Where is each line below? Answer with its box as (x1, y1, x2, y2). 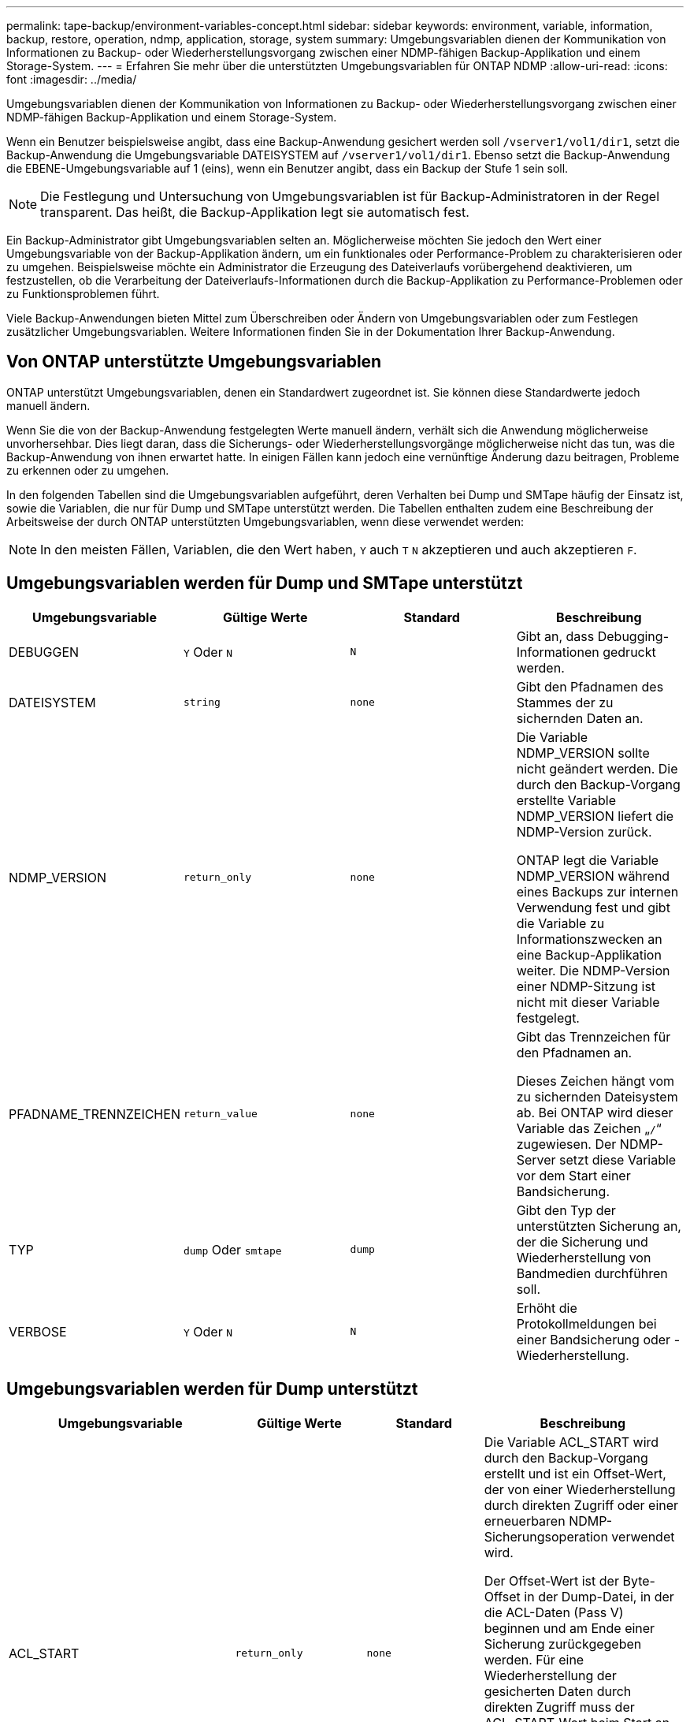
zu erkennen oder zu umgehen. (6, 463, 169, 477)
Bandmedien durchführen (516, 1265, 668, 1281)
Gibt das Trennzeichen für (516, 1028, 671, 1045)
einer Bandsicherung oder (516, 1331, 671, 1347)
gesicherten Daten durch (484, 1683, 632, 1699)
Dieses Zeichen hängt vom (516, 1072, 675, 1089)
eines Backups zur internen (516, 883, 679, 900)
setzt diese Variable (559, 1151, 677, 1168)
